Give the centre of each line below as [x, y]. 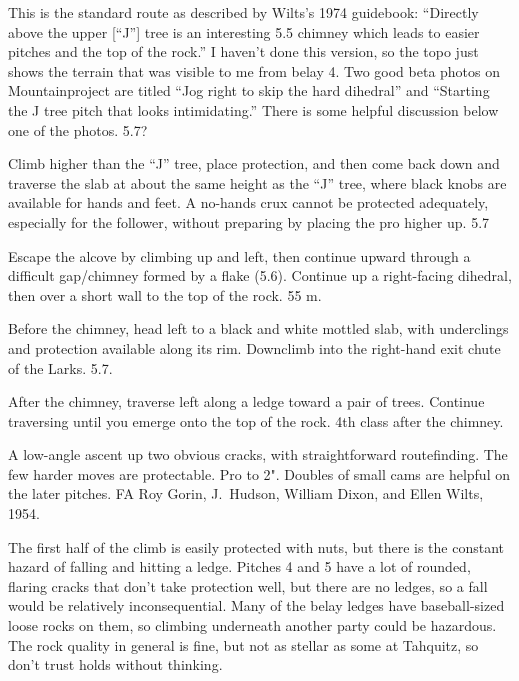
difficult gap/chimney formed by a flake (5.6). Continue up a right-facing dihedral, [260, 275]
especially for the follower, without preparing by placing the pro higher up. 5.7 [249, 221]
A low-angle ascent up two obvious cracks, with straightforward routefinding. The [258, 454]
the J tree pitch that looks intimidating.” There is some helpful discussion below [253, 109]
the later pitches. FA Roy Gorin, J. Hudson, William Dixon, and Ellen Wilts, [246, 493]
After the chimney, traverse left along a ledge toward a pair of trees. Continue [246, 401]
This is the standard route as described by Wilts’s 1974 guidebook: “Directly [243, 12]
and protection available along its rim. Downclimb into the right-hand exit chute [254, 347]
